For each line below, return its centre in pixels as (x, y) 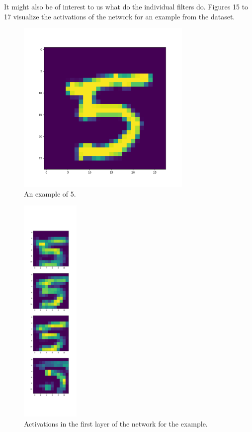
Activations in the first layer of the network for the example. (116, 423)
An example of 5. (50, 193)
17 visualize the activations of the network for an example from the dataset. (120, 16)
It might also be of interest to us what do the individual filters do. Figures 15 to (126, 6)
